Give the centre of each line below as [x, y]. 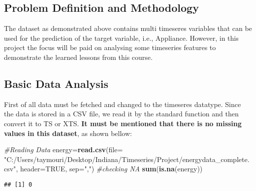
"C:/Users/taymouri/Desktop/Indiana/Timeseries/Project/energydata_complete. [127, 159]
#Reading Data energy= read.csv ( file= [64, 150]
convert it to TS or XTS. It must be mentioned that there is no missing [123, 123]
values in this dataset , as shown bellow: [68, 133]
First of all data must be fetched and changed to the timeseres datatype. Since [123, 104]
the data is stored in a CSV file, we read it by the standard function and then [121, 114]
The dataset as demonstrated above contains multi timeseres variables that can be [128, 28]
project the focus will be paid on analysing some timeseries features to [110, 47]
